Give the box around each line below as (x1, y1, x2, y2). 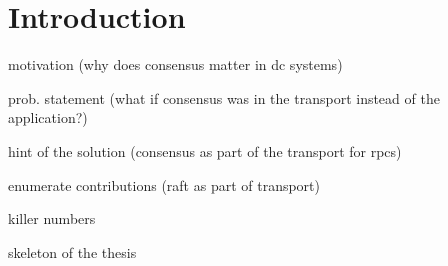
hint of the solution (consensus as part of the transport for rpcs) (8, 140, 402, 161)
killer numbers (8, 208, 96, 229)
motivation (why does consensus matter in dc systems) (8, 54, 343, 75)
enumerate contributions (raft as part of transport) (8, 174, 321, 195)
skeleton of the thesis (8, 241, 137, 262)
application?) (8, 107, 88, 128)
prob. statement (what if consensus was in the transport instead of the (8, 87, 440, 108)
